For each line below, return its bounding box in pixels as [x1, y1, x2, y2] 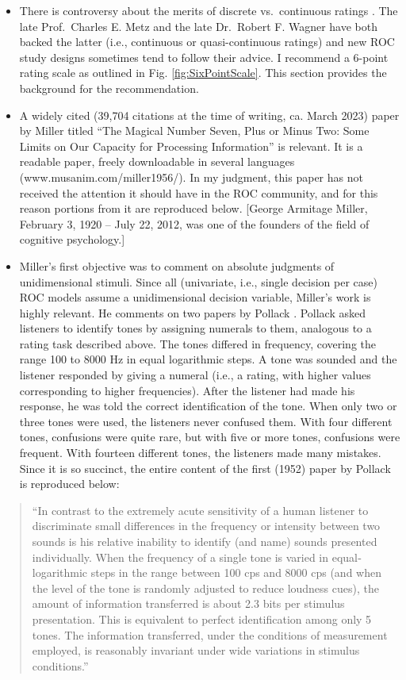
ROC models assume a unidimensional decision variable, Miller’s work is [19, 289, 371, 305]
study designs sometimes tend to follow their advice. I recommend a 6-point [19, 48, 389, 65]
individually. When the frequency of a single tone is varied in [32, 548, 329, 565]
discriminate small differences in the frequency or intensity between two [32, 517, 381, 534]
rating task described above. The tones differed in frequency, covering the [19, 335, 376, 352]
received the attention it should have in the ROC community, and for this [19, 184, 378, 201]
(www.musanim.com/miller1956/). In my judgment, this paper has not [19, 168, 363, 185]
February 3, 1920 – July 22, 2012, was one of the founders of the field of [19, 215, 370, 232]
